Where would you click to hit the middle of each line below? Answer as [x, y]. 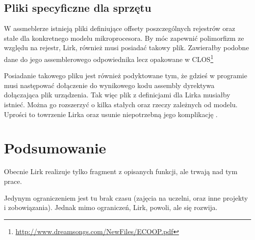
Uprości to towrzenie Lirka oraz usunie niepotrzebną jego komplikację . [111, 114]
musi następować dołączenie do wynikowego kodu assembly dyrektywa [109, 85]
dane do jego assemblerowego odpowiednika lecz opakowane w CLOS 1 [109, 58]
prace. [13, 181]
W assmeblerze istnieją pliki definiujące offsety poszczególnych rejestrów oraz [120, 28]
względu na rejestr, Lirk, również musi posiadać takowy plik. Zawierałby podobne [127, 47]
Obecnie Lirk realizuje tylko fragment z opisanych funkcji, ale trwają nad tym [121, 171]
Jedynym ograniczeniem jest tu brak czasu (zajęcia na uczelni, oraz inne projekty [126, 197]
